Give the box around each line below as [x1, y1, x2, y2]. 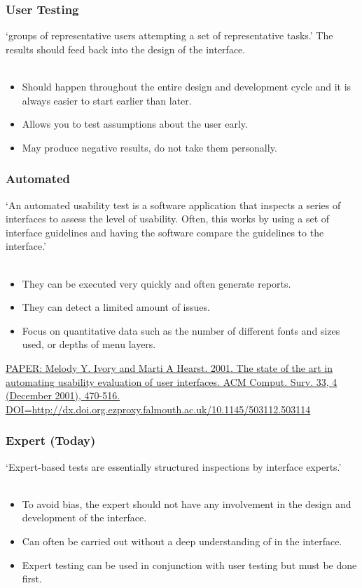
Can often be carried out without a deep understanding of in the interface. [22, 533, 342, 548]
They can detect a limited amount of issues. [22, 300, 210, 314]
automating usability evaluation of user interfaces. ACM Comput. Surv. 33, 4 [6, 374, 337, 389]
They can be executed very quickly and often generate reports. [22, 276, 291, 290]
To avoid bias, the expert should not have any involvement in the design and [22, 496, 351, 511]
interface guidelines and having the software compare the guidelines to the [6, 225, 324, 239]
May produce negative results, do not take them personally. [22, 140, 277, 154]
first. [22, 571, 42, 586]
